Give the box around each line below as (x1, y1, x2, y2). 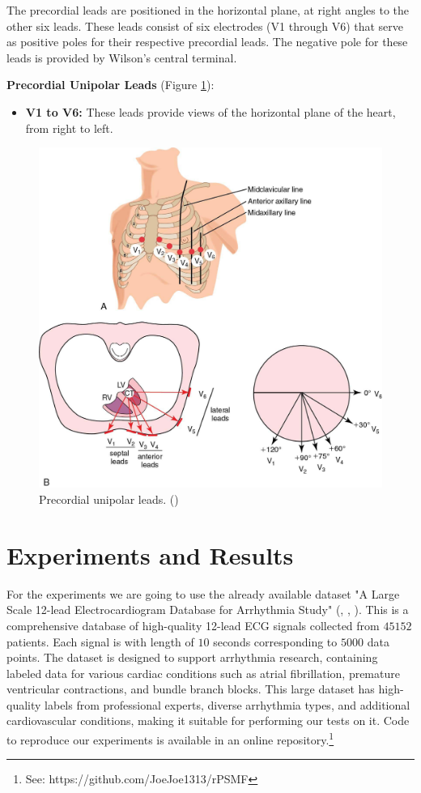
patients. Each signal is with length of (6, 633, 194, 650)
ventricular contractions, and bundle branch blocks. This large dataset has (6, 680, 375, 697)
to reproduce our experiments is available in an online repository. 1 (6, 729, 334, 748)
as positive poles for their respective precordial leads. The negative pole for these (6, 33, 408, 50)
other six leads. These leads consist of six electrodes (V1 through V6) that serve (6, 17, 404, 34)
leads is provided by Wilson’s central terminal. (6, 49, 237, 66)
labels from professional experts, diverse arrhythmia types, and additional (45, 696, 410, 713)
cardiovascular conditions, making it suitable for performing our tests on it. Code (6, 712, 410, 729)
